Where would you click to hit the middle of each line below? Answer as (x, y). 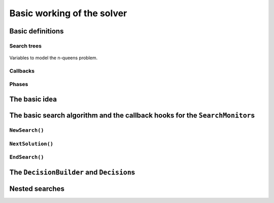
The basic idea (33, 99)
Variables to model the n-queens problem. (54, 58)
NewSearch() (27, 130)
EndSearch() (27, 157)
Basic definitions (37, 31)
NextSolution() (31, 144)
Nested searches (37, 189)
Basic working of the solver (68, 13)
